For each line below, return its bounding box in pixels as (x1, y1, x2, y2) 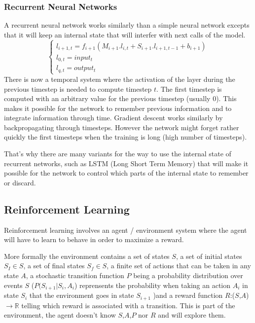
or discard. (4, 177, 36, 187)
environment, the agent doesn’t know (4, 310, 116, 320)
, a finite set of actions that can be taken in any (107, 260, 251, 271)
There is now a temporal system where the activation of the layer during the (4, 73, 235, 84)
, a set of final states (23, 260, 85, 271)
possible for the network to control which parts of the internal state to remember (4, 168, 249, 178)
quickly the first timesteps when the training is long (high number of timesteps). (4, 132, 247, 142)
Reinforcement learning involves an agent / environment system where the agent (4, 224, 247, 235)
